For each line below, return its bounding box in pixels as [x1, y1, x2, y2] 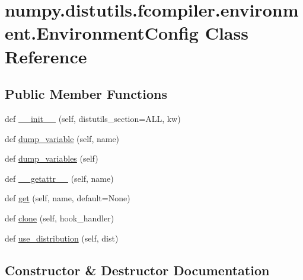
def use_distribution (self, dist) [5, 231, 119, 244]
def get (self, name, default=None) [5, 192, 130, 204]
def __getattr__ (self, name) [5, 172, 114, 184]
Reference [5, 44, 87, 68]
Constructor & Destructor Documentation [5, 260, 270, 279]
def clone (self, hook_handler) [5, 211, 114, 224]
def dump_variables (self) [5, 152, 98, 165]
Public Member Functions [5, 85, 167, 103]
